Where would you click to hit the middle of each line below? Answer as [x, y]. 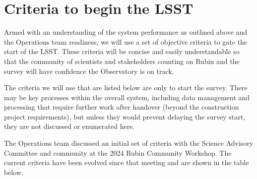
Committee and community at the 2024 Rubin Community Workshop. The [118, 152]
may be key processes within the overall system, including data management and [127, 97]
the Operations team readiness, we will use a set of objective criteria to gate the [126, 41]
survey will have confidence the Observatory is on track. [89, 71]
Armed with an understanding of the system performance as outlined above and [126, 32]
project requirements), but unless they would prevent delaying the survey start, [125, 116]
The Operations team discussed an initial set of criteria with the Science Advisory [129, 143]
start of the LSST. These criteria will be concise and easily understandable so [122, 51]
